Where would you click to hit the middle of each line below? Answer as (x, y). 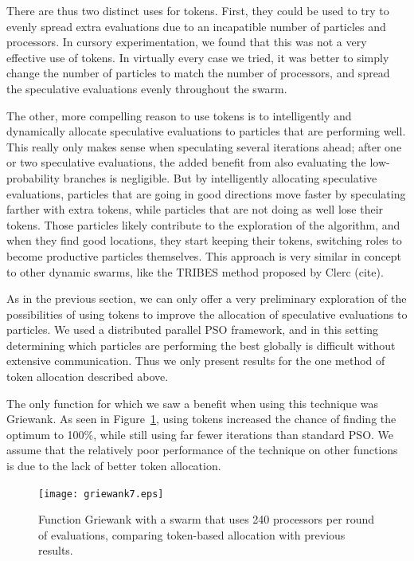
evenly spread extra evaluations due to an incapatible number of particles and (196, 26)
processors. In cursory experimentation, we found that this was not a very (187, 42)
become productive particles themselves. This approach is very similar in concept (204, 255)
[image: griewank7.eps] (101, 494)
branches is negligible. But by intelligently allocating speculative (220, 177)
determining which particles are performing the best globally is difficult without (201, 345)
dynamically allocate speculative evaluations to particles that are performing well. (206, 131)
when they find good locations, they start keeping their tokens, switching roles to (204, 240)
